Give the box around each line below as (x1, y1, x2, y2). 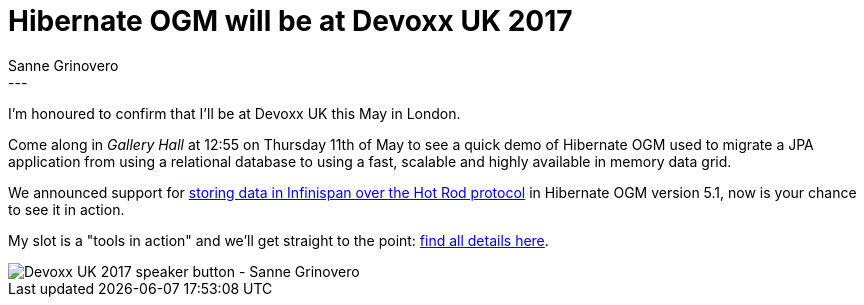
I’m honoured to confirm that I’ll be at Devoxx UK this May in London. (8, 104, 461, 122)
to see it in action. (8, 200, 125, 218)
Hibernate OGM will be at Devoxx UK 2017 (8, 4, 573, 38)
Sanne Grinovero (8, 56, 119, 74)
